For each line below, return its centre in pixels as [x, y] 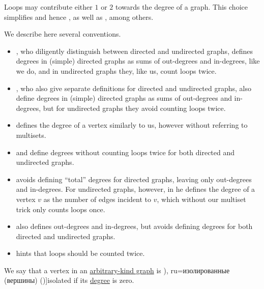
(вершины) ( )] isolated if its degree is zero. [69, 280]
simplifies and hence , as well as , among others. [79, 17]
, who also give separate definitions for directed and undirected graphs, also [134, 88]
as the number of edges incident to [97, 199]
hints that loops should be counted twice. [80, 253]
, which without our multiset [201, 199]
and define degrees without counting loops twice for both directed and [125, 152]
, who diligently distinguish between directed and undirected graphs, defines [134, 51]
